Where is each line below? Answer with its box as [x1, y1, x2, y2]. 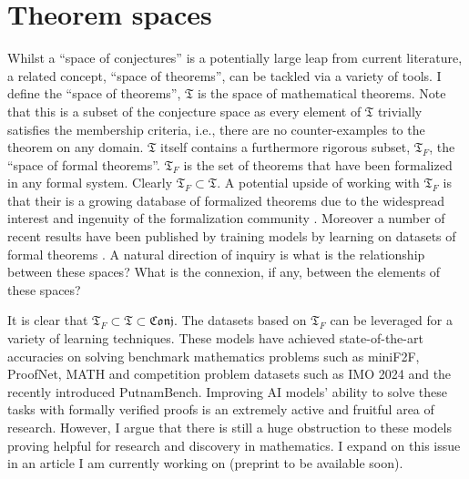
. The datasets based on [173, 311, 307, 330]
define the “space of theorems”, [7, 84, 181, 103]
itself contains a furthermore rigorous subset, [160, 138, 411, 157]
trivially [377, 101, 423, 120]
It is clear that [7, 311, 88, 330]
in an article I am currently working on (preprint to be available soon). [7, 454, 403, 473]
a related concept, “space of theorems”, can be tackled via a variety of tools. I [7, 66, 442, 85]
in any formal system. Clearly [7, 173, 173, 192]
